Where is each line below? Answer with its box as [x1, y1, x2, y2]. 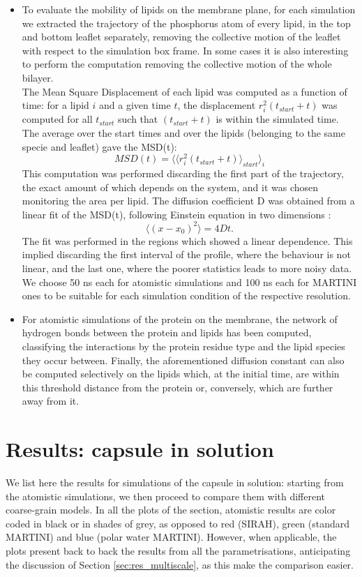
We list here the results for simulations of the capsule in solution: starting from [6, 475, 344, 490]
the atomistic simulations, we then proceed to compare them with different [6, 488, 326, 503]
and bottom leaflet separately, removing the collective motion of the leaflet [22, 29, 341, 44]
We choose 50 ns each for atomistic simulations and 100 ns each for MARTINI [22, 274, 357, 289]
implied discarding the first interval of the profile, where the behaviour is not [22, 247, 351, 262]
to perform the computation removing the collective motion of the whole [22, 57, 332, 71]
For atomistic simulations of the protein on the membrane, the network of [22, 311, 338, 326]
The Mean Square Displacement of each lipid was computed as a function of [22, 84, 347, 98]
